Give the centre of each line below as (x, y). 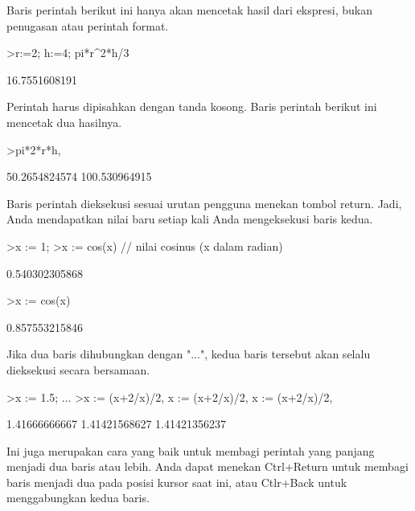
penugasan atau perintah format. (88, 25)
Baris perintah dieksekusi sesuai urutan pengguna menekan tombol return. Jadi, (204, 203)
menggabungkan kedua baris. (78, 498)
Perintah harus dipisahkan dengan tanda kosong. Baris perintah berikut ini (192, 106)
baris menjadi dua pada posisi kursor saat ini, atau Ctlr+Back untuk (177, 482)
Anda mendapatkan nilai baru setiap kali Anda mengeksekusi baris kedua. (190, 219)
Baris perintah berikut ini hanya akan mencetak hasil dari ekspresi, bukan (189, 10)
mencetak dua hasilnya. (64, 122)
